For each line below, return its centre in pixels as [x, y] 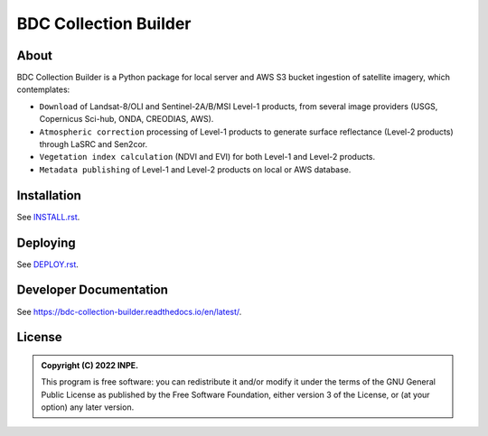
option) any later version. [88, 407]
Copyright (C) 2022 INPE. [90, 365]
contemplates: [43, 89]
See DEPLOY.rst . [47, 264]
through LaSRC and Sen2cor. [94, 144]
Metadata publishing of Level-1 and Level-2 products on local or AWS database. [195, 169]
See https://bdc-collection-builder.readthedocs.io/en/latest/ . [129, 311]
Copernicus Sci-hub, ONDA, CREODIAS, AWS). [127, 119]
